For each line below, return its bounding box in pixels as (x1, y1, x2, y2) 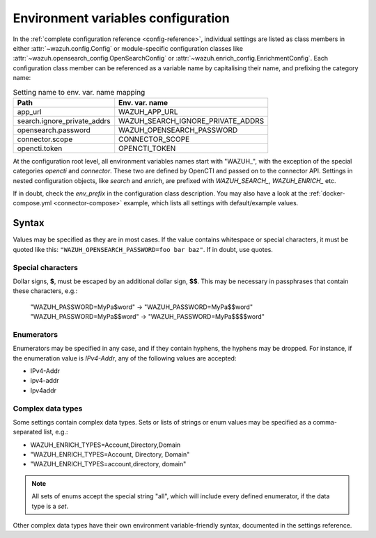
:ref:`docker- (308, 189, 345, 198)
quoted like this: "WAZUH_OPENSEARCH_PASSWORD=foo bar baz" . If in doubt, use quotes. (13, 245, 273, 253)
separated (13, 428, 42, 436)
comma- (312, 418, 338, 426)
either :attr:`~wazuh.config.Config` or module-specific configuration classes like (13, 44, 244, 52)
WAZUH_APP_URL (118, 106, 178, 116)
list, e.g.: (43, 428, 68, 436)
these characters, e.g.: (13, 287, 78, 295)
